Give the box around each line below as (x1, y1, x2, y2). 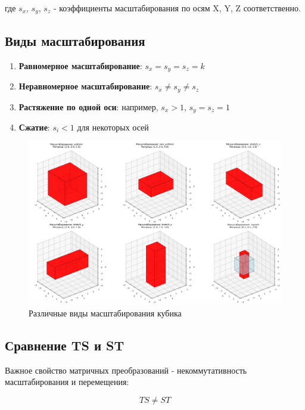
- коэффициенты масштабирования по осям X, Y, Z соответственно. (53, 2, 301, 14)
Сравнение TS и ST (5, 336, 125, 354)
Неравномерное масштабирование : (18, 80, 152, 92)
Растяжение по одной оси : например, (18, 100, 158, 113)
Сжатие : (18, 121, 50, 133)
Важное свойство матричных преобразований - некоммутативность (5, 364, 247, 376)
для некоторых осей (77, 121, 149, 133)
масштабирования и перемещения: (5, 375, 129, 388)
